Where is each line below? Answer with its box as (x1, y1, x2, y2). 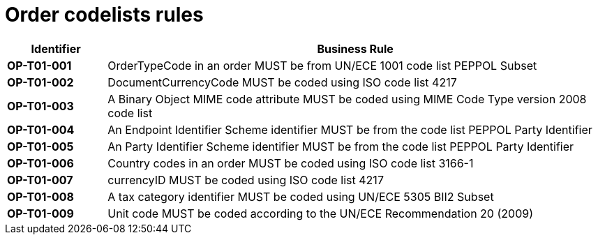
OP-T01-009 (7, 206, 74, 220)
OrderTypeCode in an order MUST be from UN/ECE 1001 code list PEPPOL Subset (107, 58, 537, 73)
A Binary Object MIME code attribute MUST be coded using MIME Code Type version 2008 (107, 91, 587, 106)
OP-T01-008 (7, 189, 74, 204)
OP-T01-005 (7, 139, 74, 153)
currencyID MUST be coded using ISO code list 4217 (107, 172, 384, 187)
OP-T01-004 (7, 122, 75, 137)
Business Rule (317, 41, 394, 56)
